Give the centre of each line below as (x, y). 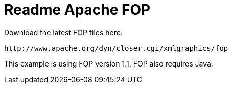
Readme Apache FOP (77, 10)
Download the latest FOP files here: (63, 32)
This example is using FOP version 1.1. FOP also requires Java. (109, 63)
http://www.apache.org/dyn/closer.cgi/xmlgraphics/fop (116, 48)
